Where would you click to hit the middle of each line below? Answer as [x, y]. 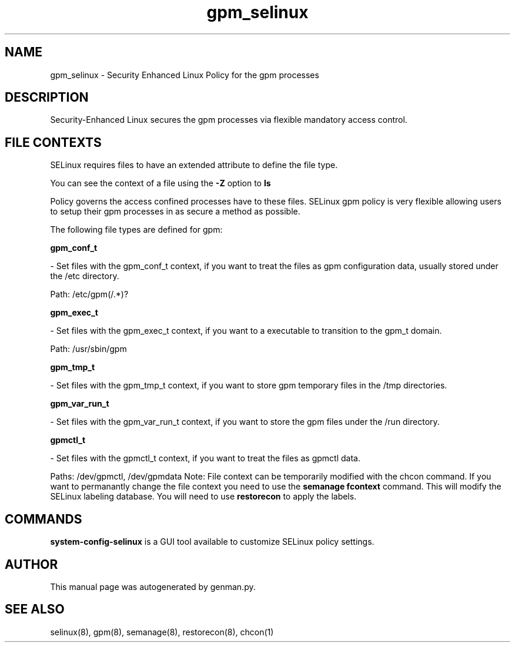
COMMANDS [44, 519]
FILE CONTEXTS [53, 142]
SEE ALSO [35, 609]
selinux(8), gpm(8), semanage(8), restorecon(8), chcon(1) [162, 632]
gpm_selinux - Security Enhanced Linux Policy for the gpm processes [185, 75]
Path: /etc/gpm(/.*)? [89, 294]
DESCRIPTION [47, 98]
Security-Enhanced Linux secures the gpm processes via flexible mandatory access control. [229, 120]
